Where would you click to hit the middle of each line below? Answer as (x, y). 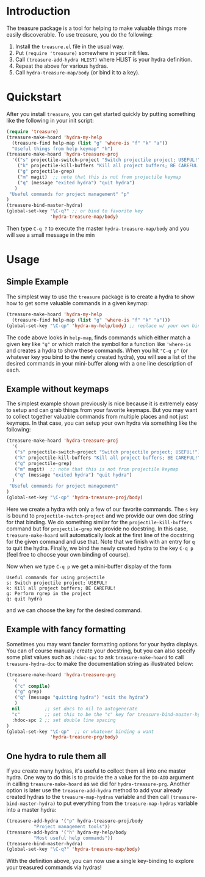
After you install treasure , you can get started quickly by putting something (101, 114)
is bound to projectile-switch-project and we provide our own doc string (100, 515)
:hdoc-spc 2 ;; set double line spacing (64, 720)
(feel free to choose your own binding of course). (68, 554)
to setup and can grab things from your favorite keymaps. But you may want (102, 410)
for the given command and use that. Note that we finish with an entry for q (101, 541)
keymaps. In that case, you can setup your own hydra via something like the (102, 423)
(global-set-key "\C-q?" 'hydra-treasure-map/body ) (73, 850)
